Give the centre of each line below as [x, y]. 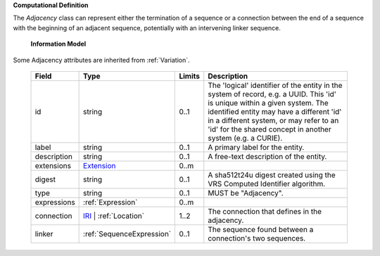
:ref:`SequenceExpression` [127, 233]
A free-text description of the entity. [267, 156]
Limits [190, 76]
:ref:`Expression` [110, 202]
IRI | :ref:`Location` [114, 216]
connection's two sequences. [257, 238]
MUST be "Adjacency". [246, 193]
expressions [55, 202]
